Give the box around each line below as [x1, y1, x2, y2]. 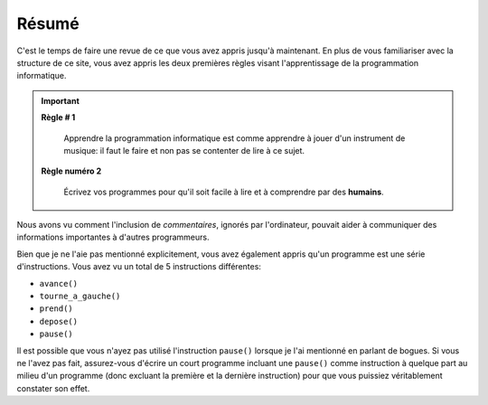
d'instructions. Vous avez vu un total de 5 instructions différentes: [16, 261, 262, 272]
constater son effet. [16, 382, 90, 393]
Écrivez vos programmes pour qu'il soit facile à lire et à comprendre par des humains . [63, 186, 384, 197]
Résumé [16, 14, 80, 33]
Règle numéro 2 [41, 165, 102, 176]
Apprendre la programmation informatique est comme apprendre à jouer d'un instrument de [63, 132, 406, 144]
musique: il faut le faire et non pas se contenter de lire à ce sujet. [63, 145, 305, 155]
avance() [39, 278, 79, 288]
